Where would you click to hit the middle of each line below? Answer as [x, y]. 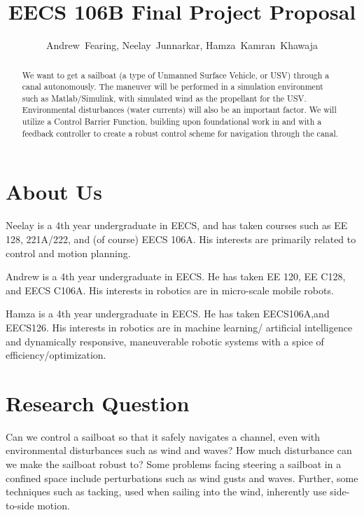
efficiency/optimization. [56, 355]
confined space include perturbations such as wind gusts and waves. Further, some [182, 478]
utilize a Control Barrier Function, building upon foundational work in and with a [172, 122]
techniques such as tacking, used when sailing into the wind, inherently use [166, 492]
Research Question [98, 403]
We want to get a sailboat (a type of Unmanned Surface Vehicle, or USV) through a [176, 75]
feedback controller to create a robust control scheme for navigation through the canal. [180, 133]
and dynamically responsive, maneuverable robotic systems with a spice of [165, 341]
